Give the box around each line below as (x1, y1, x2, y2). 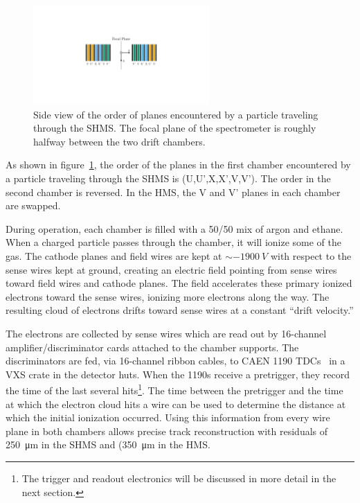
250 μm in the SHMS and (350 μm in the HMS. (6, 437, 210, 452)
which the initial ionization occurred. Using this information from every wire (6, 410, 330, 425)
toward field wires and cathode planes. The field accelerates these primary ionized (6, 276, 352, 290)
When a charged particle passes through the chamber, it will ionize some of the (6, 235, 341, 249)
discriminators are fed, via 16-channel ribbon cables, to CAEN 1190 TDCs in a (6, 353, 345, 368)
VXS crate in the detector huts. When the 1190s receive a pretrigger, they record (6, 367, 350, 381)
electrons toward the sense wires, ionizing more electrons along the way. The (6, 289, 330, 303)
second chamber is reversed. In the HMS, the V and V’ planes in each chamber (6, 184, 341, 199)
